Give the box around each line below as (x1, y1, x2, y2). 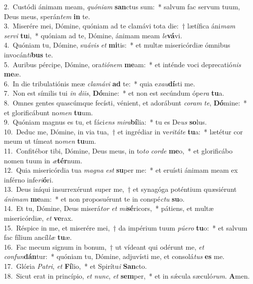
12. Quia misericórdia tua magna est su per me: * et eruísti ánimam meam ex (4, 165, 238, 175)
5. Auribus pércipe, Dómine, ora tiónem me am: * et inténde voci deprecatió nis (4, 59, 241, 69)
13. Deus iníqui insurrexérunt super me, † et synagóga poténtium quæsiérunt (4, 184, 237, 194)
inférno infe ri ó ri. (4, 174, 53, 184)
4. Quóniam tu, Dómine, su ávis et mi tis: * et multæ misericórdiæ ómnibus (4, 40, 230, 50)
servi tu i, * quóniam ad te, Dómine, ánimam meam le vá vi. (4, 30, 182, 40)
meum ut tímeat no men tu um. (4, 136, 96, 146)
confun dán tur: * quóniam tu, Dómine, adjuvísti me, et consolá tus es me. (4, 251, 225, 261)
